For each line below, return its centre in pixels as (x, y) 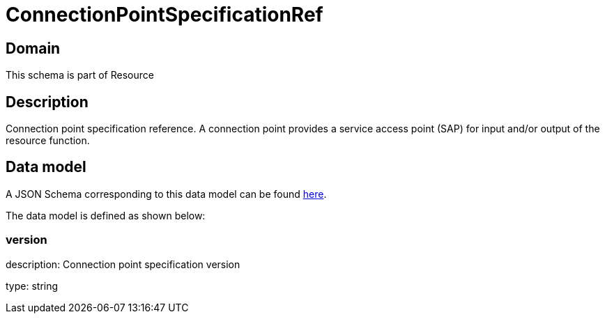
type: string (32, 286)
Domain (33, 48)
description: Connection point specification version (123, 264)
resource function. (48, 141)
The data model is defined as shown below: (106, 215)
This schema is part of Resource (80, 75)
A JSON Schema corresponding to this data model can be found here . (166, 194)
